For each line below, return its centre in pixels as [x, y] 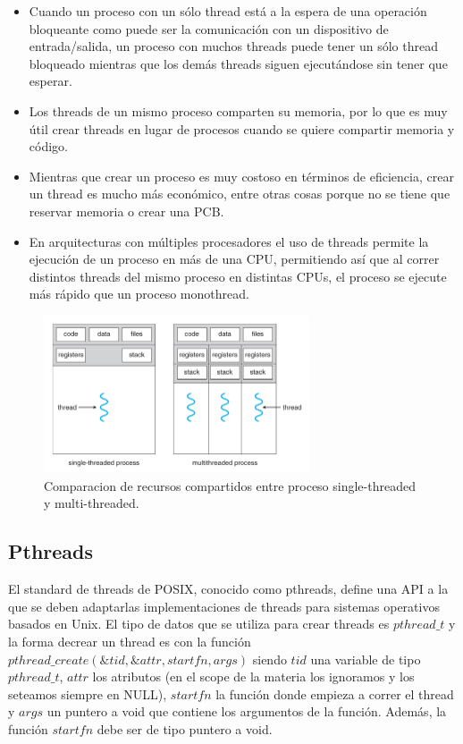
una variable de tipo [366, 659]
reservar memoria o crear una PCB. [126, 211]
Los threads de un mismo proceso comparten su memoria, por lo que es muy [238, 110]
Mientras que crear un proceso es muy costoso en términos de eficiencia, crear [241, 176]
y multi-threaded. [92, 503]
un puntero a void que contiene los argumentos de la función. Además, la [247, 711]
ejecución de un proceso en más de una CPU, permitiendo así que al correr [234, 259]
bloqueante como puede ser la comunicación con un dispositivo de [209, 28]
